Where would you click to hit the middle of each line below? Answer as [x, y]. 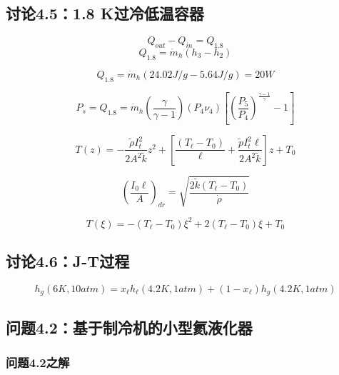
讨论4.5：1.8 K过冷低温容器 [105, 13]
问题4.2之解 [38, 362]
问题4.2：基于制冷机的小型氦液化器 [129, 327]
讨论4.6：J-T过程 [68, 261]
